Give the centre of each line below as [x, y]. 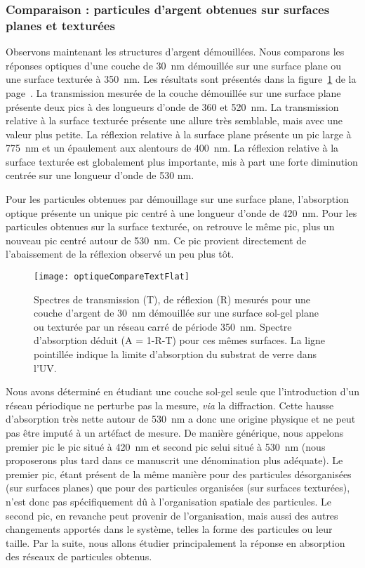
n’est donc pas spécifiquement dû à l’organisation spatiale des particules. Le [168, 502]
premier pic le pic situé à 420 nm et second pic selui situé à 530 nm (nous [166, 446]
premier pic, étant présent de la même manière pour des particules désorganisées [179, 474]
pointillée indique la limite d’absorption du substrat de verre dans [175, 354]
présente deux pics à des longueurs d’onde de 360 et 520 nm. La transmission [172, 106]
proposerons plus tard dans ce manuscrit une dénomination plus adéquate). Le [174, 460]
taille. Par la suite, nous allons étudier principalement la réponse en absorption [175, 542]
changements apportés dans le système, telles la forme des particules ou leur [169, 529]
